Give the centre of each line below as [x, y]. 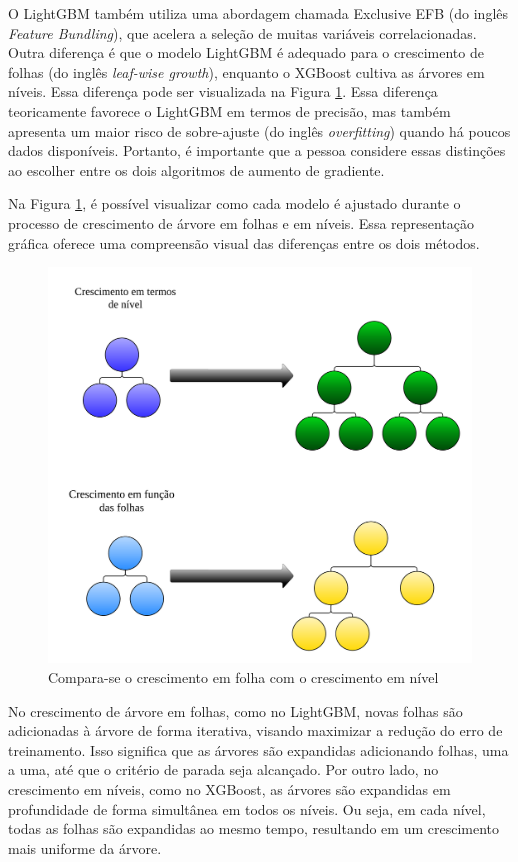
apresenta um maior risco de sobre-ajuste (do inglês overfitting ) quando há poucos [259, 130]
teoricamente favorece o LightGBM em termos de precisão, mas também [229, 110]
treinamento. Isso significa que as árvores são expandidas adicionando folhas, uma [258, 749]
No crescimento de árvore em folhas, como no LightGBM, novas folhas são [235, 710]
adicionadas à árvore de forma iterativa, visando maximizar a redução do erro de [255, 730]
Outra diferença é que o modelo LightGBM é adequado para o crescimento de [246, 52]
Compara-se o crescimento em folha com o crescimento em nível [243, 676]
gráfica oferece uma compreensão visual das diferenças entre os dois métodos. [244, 242]
